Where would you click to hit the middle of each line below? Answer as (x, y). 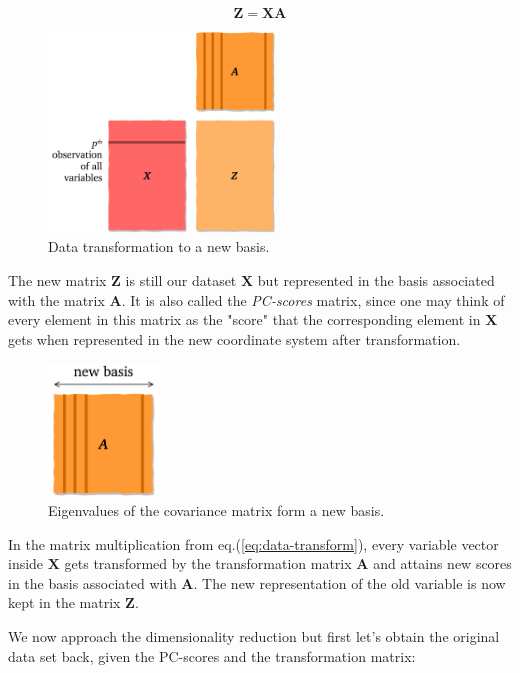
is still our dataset (181, 280)
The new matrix (57, 280)
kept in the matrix (64, 602)
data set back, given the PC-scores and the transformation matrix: (212, 655)
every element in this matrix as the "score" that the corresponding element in (244, 319)
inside (26, 563)
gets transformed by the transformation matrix (208, 563)
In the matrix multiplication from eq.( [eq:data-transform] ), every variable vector (253, 543)
